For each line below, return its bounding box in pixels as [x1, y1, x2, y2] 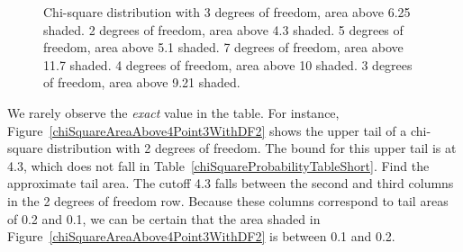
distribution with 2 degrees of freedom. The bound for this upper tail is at [47, 139, 457, 157]
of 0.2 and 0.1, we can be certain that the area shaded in [7, 209, 321, 228]
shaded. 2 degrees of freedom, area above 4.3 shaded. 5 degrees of [43, 20, 404, 39]
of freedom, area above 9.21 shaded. [43, 73, 241, 92]
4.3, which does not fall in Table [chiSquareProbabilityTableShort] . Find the [7, 156, 430, 175]
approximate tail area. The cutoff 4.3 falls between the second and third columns [7, 174, 454, 193]
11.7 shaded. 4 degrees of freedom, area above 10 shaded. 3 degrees [43, 55, 413, 74]
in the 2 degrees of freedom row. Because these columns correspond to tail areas [7, 191, 449, 210]
